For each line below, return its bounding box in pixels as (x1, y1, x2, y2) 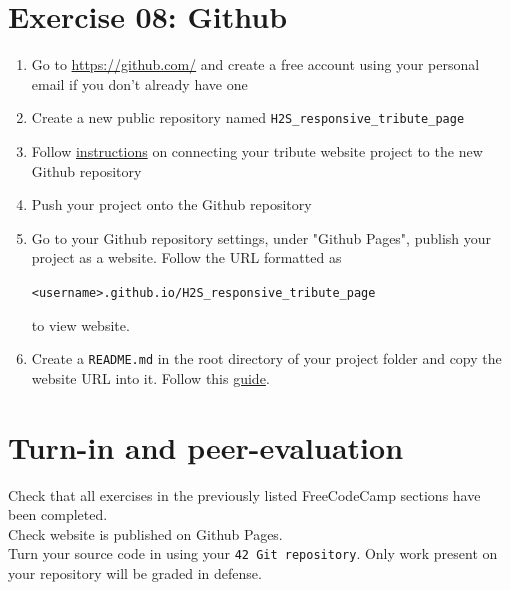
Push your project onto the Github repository (31, 194, 312, 215)
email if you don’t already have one (31, 73, 248, 94)
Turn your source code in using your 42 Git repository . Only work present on (8, 543, 498, 564)
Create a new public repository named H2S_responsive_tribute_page (31, 107, 465, 128)
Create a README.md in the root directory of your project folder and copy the (31, 348, 502, 369)
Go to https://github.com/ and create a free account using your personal (31, 54, 480, 75)
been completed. (8, 504, 108, 525)
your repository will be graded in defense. (8, 563, 262, 583)
